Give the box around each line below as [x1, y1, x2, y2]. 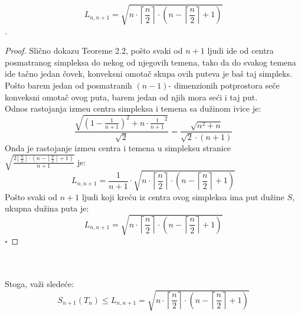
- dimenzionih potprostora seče [168, 79, 280, 91]
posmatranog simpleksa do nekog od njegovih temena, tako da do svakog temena [5, 56, 296, 68]
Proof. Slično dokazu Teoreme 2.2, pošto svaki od [5, 44, 183, 57]
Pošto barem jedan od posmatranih [5, 79, 132, 91]
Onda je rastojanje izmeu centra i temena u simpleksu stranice [5, 141, 231, 154]
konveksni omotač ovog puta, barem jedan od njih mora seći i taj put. [5, 90, 258, 103]
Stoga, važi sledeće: [5, 278, 74, 290]
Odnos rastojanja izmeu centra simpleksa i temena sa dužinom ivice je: [5, 102, 261, 115]
